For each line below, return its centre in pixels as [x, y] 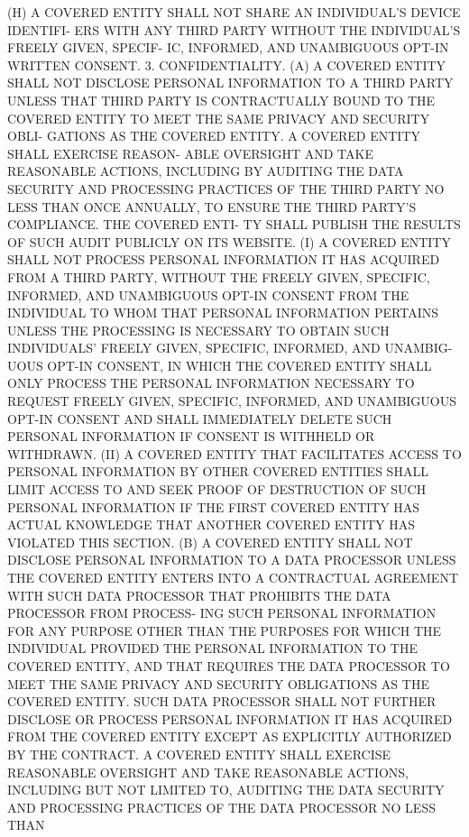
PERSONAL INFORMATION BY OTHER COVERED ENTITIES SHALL [218, 471]
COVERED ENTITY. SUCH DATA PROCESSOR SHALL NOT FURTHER [222, 701]
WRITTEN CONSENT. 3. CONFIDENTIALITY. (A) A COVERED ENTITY [227, 64]
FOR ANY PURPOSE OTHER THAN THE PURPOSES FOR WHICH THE [225, 630]
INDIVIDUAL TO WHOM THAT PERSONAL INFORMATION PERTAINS [223, 313]
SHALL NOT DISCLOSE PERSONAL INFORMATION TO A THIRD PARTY [230, 83]
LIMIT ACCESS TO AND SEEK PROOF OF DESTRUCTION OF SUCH [217, 489]
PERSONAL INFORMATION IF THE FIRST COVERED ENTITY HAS [214, 506]
